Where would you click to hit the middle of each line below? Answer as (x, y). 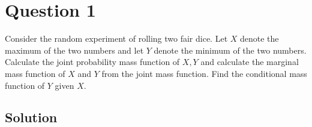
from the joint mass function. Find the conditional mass (204, 73)
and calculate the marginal (250, 62)
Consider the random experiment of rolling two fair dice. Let (116, 38)
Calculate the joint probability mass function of (92, 62)
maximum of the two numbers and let (74, 50)
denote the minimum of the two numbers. (230, 50)
